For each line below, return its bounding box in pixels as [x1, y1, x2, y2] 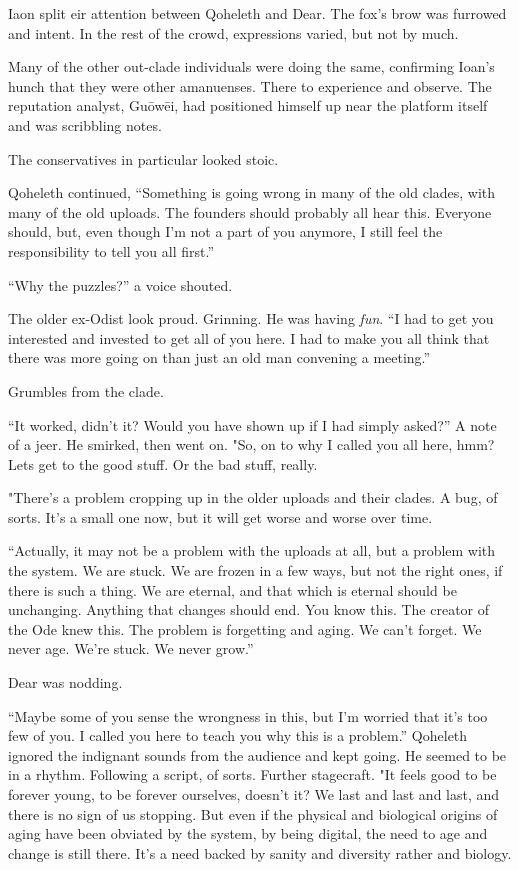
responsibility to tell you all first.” [8, 240, 215, 261]
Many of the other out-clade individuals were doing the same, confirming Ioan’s [8, 56, 495, 77]
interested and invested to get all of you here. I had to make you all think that [8, 327, 490, 348]
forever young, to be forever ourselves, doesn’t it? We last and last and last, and [8, 784, 500, 804]
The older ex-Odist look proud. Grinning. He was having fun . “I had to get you [8, 308, 494, 329]
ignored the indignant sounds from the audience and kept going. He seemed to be [8, 744, 507, 765]
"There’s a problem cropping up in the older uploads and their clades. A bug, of [8, 487, 498, 508]
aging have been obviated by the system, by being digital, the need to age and [8, 823, 488, 844]
